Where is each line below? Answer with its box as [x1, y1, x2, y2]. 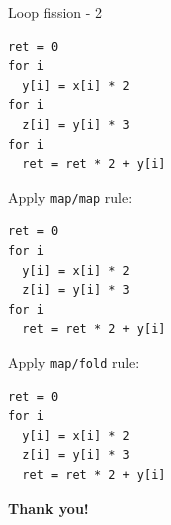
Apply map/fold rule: [8, 351, 140, 372]
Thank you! [8, 497, 89, 518]
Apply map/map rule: [8, 186, 133, 207]
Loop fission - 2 [8, 2, 103, 22]
